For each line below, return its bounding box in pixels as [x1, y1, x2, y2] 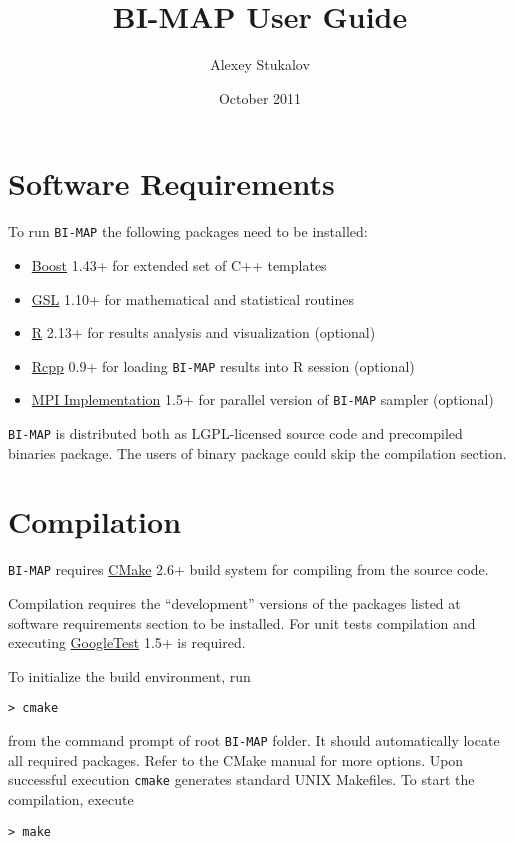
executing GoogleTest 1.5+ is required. [8, 632, 246, 653]
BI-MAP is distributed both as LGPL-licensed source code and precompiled [8, 423, 463, 443]
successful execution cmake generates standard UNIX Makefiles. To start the [8, 769, 475, 790]
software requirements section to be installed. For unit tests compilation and [8, 612, 476, 633]
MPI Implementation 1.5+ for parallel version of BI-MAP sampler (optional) [31, 389, 494, 410]
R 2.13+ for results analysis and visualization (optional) [31, 322, 376, 343]
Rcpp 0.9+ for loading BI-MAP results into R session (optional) [31, 355, 415, 376]
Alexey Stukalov [210, 54, 310, 75]
